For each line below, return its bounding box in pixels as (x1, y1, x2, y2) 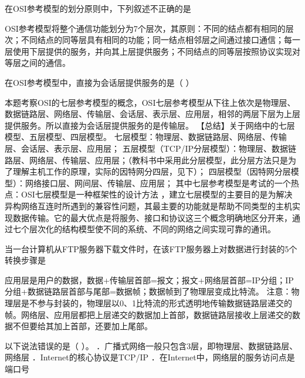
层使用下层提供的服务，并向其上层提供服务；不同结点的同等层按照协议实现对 (5, 45, 300, 57)
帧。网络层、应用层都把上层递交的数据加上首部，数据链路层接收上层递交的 (5, 308, 292, 320)
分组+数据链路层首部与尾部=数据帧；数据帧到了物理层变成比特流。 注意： (5, 285, 292, 297)
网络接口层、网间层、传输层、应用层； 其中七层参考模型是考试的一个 (25, 176, 291, 189)
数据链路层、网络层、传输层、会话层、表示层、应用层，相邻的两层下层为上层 (5, 108, 300, 120)
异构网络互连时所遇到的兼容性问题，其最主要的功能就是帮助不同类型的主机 (5, 199, 292, 212)
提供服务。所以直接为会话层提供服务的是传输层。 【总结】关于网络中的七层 (5, 119, 295, 131)
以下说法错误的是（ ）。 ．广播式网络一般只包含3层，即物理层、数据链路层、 (5, 339, 298, 352)
